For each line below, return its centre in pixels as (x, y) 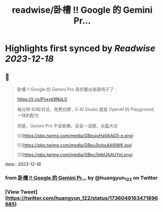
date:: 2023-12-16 (23, 164)
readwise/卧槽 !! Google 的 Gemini (82, 10)
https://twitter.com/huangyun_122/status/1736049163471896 (82, 198)
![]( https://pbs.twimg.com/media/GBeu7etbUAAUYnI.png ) (75, 155)
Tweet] (29, 192)
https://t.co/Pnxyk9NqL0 (42, 99)
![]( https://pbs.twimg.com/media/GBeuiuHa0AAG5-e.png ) (75, 136)
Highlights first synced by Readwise (80, 48)
